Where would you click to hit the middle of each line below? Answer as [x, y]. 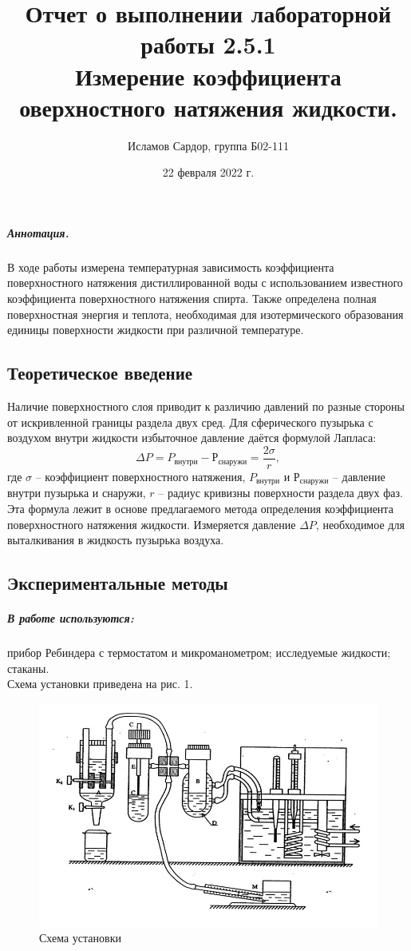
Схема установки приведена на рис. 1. [100, 684]
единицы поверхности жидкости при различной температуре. [156, 330]
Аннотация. [38, 232]
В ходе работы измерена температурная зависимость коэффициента [171, 267]
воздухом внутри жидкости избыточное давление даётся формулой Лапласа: [192, 438]
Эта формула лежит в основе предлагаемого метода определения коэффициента [200, 508]
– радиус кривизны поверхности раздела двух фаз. [281, 493]
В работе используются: [71, 618]
